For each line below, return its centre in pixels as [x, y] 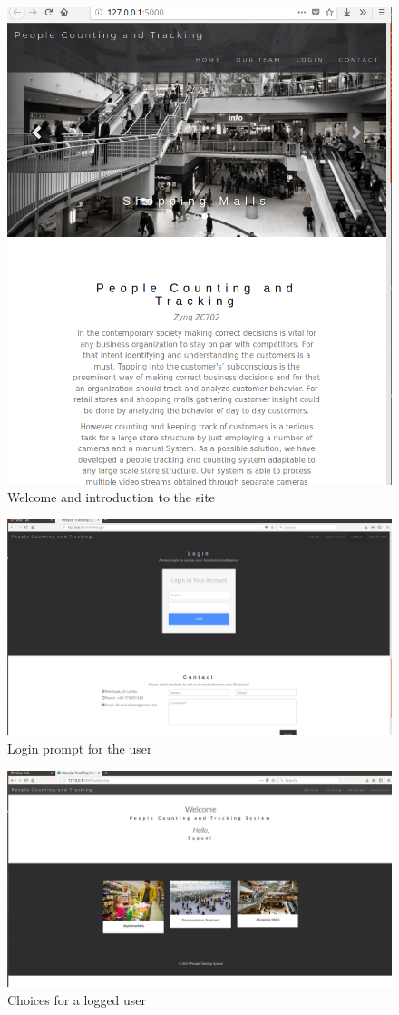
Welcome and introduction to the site [111, 497]
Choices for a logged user [77, 999]
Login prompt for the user [80, 749]
